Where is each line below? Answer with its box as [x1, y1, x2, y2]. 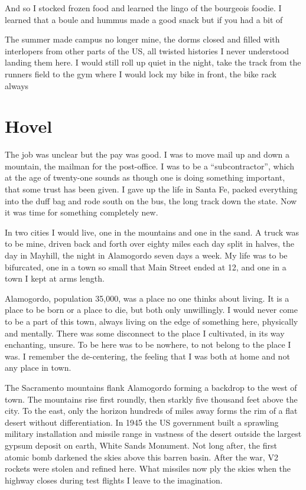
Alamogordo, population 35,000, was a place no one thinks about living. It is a [5, 292, 289, 304]
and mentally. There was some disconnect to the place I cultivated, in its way [5, 326, 285, 339]
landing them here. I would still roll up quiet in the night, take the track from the [5, 56, 301, 68]
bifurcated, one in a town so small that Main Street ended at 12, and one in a [5, 260, 287, 273]
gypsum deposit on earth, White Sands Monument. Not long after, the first [5, 439, 277, 451]
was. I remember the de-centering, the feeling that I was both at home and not [5, 349, 290, 362]
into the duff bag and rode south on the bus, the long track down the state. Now [5, 194, 297, 207]
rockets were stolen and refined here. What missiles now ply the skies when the [5, 462, 291, 475]
